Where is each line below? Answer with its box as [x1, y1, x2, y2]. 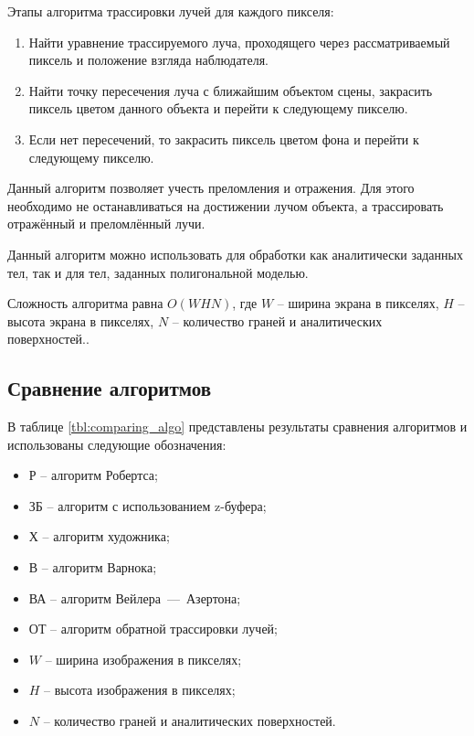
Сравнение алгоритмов [7, 374, 212, 402]
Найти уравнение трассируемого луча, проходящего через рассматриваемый [28, 32, 450, 51]
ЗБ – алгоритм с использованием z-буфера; [28, 496, 267, 515]
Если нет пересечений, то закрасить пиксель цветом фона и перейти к [28, 129, 419, 148]
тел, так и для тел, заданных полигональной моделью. [7, 262, 309, 282]
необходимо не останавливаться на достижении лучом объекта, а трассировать [7, 196, 444, 215]
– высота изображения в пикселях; [44, 680, 236, 699]
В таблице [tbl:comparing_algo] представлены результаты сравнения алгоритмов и [7, 417, 468, 436]
